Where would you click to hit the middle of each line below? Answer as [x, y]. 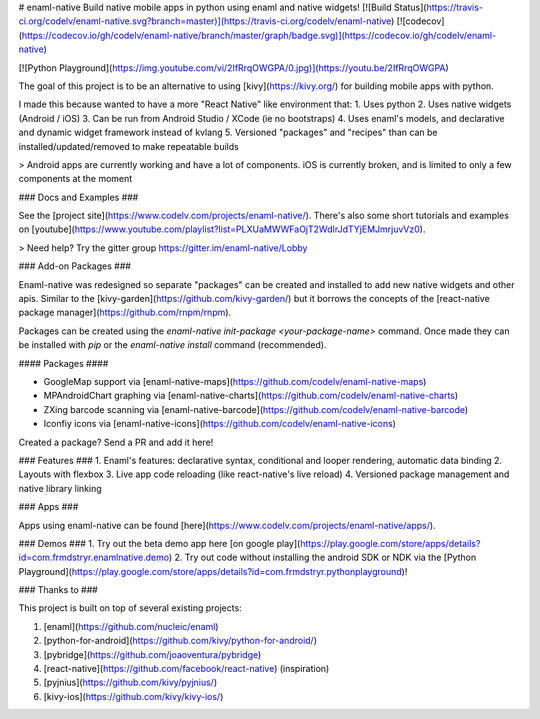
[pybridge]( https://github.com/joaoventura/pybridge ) [152, 654]
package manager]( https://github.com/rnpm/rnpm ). [125, 312]
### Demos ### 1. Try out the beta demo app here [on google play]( [159, 543]
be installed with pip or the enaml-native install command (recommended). [172, 345]
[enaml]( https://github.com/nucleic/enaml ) [131, 626]
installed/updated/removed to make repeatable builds [128, 146]
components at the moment [75, 179]
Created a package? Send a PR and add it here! [116, 442]
